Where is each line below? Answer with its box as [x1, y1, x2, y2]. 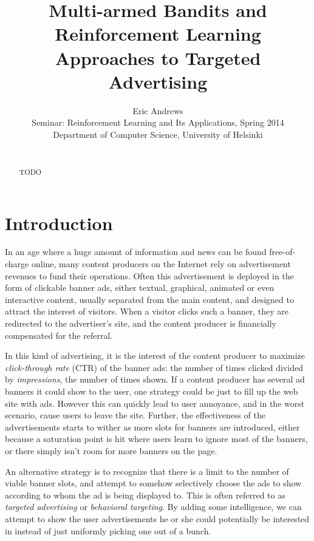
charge [5, 257, 29, 270]
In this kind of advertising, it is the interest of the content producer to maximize [5, 349, 305, 362]
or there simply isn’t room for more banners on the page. [5, 444, 217, 457]
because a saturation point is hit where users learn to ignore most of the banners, [5, 432, 308, 445]
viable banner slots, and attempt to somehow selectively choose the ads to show [5, 477, 302, 489]
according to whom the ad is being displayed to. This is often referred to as [5, 488, 285, 501]
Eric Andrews [132, 104, 183, 117]
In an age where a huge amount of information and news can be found [5, 245, 267, 258]
